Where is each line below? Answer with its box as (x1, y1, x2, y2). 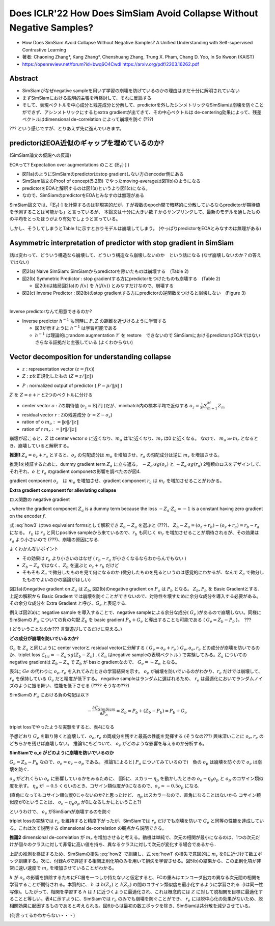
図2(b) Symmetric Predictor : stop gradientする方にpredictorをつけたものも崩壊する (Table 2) (22, 275, 221, 282)
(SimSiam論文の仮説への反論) (9, 152, 71, 158)
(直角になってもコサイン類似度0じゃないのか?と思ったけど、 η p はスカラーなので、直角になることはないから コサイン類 (9, 792, 261, 799)
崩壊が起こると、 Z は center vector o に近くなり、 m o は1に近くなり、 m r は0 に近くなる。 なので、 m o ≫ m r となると (9, 435, 259, 443)
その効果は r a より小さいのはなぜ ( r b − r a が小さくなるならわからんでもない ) (22, 555, 187, 563)
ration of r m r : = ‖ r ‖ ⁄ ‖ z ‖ (22, 426, 77, 433)
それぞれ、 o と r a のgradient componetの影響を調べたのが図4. (9, 468, 141, 475)
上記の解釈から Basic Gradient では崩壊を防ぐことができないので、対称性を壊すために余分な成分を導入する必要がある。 (9, 593, 261, 599)
